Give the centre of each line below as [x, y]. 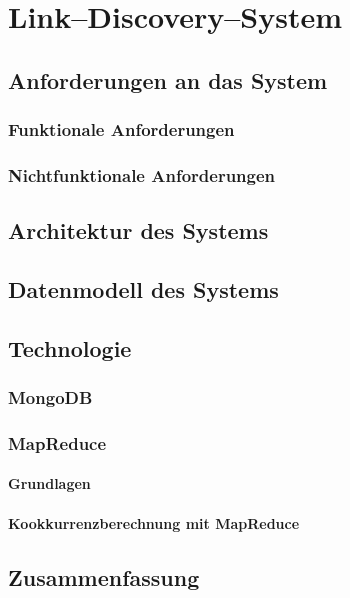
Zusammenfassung [104, 576]
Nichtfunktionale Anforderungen [142, 174]
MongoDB [50, 397]
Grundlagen [49, 483]
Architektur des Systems [138, 230]
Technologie [70, 347]
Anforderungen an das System [168, 79]
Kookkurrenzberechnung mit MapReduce [154, 522]
